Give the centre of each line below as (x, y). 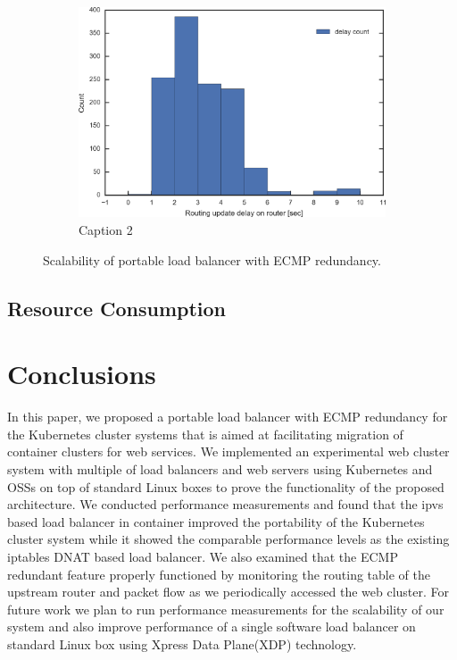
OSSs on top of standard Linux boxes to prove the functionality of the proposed (226, 486)
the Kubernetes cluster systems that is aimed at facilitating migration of (205, 434)
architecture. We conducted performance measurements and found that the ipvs (225, 504)
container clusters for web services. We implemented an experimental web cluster (228, 451)
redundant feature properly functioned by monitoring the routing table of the (219, 574)
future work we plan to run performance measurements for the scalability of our (226, 609)
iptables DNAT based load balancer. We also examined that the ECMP (203, 556)
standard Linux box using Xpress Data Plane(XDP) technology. (182, 643)
